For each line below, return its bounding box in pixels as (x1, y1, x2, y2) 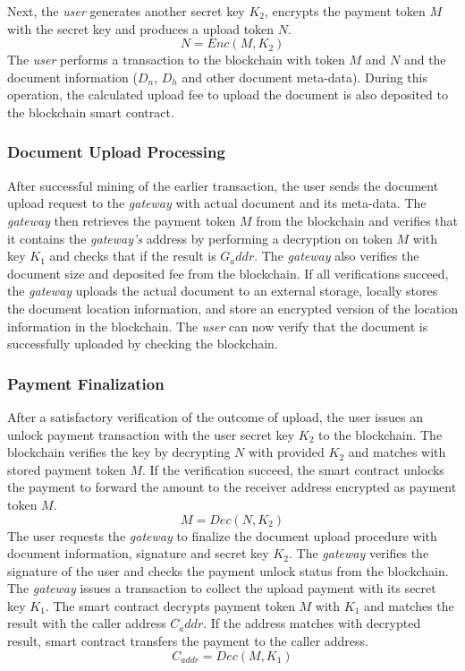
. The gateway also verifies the (254, 246, 419, 265)
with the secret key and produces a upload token (7, 19, 275, 38)
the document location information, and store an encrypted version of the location (7, 298, 458, 317)
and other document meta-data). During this (182, 67, 427, 86)
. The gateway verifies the (288, 544, 429, 563)
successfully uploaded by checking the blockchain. (7, 334, 278, 353)
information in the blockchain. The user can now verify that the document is (7, 316, 428, 335)
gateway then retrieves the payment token (7, 211, 236, 229)
